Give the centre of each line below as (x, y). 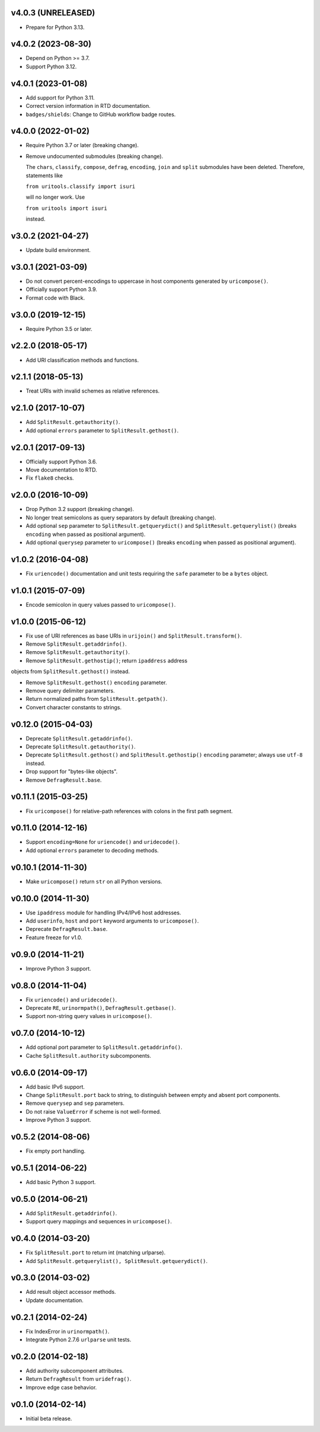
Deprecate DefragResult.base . (67, 929)
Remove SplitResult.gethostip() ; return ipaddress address (107, 661)
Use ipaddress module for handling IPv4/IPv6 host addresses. (103, 913)
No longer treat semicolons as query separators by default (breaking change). (121, 517)
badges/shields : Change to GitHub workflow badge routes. (101, 114)
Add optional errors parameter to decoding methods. (92, 850)
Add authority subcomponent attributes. (75, 1371)
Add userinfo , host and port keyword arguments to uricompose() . (112, 921)
